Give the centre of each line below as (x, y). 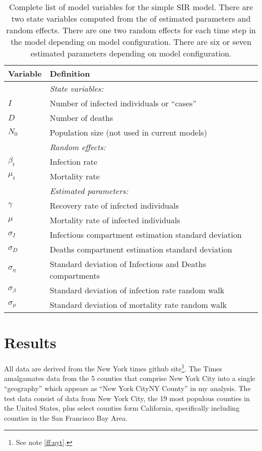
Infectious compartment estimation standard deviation (146, 235)
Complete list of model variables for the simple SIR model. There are (131, 7)
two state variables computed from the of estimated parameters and (131, 18)
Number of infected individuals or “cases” (123, 103)
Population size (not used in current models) (128, 132)
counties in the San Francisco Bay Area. (66, 417)
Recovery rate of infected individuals (114, 205)
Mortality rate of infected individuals (115, 220)
